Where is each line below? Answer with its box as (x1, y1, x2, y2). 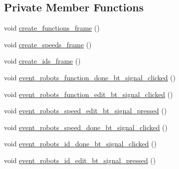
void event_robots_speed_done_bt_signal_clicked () (4, 122, 168, 132)
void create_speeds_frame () (4, 39, 92, 49)
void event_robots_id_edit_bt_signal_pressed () (4, 155, 156, 165)
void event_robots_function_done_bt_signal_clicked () (4, 72, 176, 82)
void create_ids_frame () (4, 56, 81, 66)
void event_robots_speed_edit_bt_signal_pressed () (4, 105, 167, 116)
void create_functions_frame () (4, 23, 100, 33)
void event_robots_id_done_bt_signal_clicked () (4, 138, 157, 149)
